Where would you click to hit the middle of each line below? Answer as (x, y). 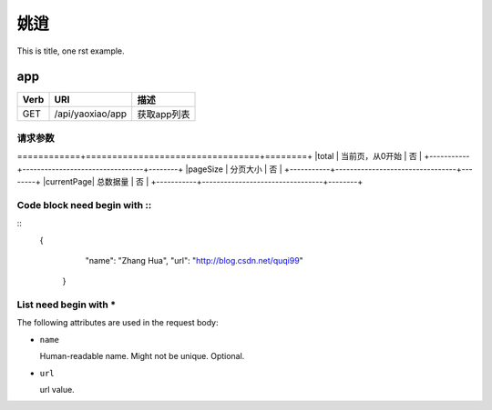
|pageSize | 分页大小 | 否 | (234, 169)
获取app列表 (164, 115)
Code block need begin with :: (84, 205)
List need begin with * (67, 305)
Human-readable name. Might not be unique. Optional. (142, 356)
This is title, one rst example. (71, 51)
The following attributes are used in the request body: (118, 323)
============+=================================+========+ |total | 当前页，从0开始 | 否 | (220, 156)
